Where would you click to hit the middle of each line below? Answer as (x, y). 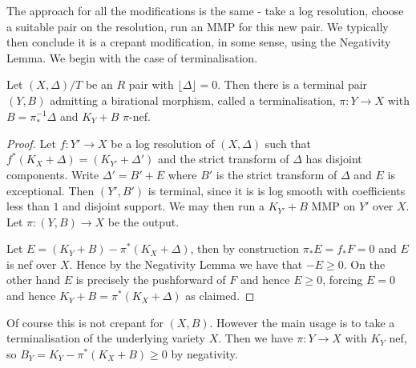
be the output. (143, 221)
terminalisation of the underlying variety (106, 338)
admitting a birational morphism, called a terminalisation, (193, 100)
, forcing (343, 280)
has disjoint (334, 159)
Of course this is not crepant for (85, 322)
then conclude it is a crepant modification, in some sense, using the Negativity (199, 42)
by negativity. (204, 353)
